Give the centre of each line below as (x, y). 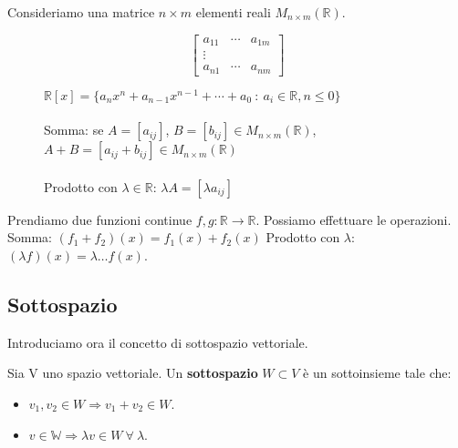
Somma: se (74, 130)
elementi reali (233, 12)
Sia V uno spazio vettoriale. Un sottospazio (133, 373)
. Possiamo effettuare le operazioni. (354, 219)
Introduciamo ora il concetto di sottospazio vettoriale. (158, 342)
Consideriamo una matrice (81, 12)
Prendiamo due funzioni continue (100, 219)
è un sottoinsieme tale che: (377, 373)
